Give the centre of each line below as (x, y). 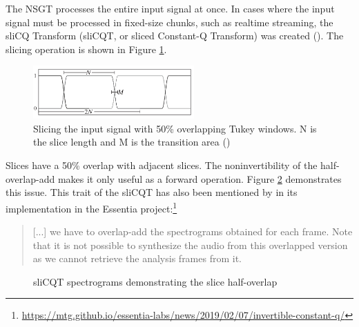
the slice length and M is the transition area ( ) (132, 142)
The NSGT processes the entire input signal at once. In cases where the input (170, 8)
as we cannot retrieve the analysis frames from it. (137, 258)
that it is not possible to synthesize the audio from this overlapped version (190, 245)
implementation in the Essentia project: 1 (91, 207)
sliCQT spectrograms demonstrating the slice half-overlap (155, 281)
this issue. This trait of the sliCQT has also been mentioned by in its (152, 192)
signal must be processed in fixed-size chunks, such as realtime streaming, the (169, 22)
